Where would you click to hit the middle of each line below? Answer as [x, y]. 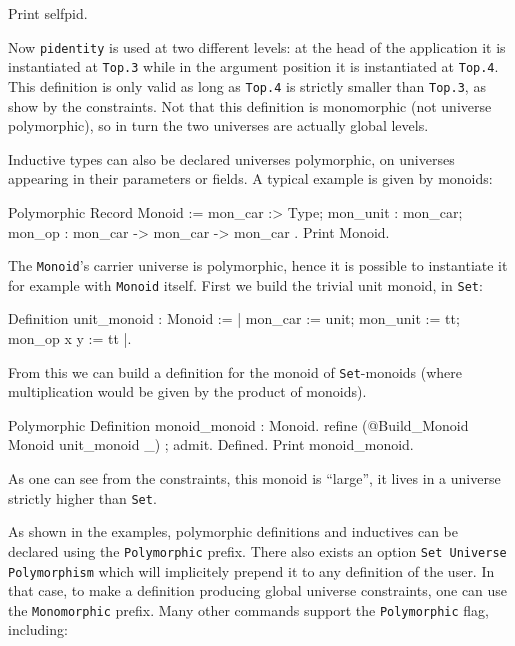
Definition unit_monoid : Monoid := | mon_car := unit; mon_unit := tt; [234, 318]
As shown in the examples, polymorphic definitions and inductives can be [233, 531]
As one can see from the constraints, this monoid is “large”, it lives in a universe [254, 478]
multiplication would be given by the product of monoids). [187, 391]
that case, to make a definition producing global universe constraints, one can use [258, 590]
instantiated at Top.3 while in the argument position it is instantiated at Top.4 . [253, 66]
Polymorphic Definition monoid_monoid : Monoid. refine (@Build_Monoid [238, 424]
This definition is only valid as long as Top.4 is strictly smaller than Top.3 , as [247, 85]
